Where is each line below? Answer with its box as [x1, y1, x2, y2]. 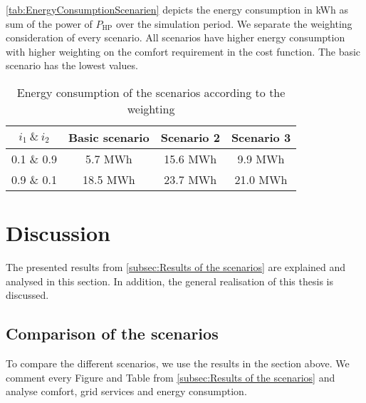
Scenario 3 [231, 128, 291, 146]
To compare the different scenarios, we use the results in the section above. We [6, 356, 350, 371]
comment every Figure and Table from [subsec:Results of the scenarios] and [6, 369, 335, 384]
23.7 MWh [164, 170, 217, 188]
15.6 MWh [164, 150, 217, 167]
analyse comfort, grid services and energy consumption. [6, 384, 247, 399]
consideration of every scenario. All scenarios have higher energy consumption [6, 30, 345, 45]
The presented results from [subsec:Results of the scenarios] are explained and [6, 260, 346, 275]
